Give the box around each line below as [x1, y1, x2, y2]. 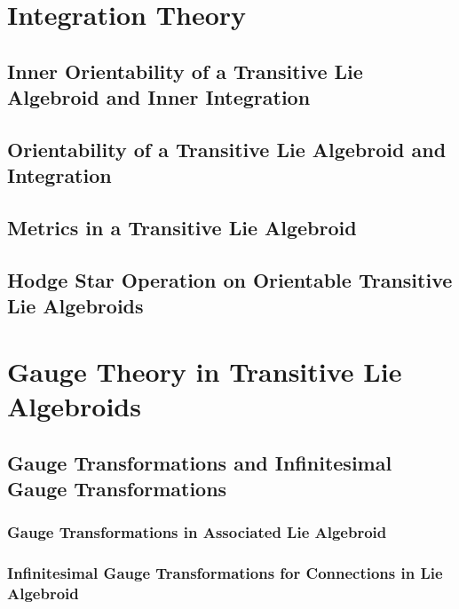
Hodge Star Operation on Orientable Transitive [7, 265, 453, 293]
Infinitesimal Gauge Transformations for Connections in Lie [7, 562, 443, 584]
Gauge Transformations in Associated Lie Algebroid [7, 521, 387, 543]
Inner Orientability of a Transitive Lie [7, 57, 363, 84]
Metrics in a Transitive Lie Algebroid [7, 214, 357, 241]
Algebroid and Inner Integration [7, 83, 311, 111]
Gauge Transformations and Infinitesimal [7, 448, 392, 476]
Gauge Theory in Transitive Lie [7, 352, 402, 389]
